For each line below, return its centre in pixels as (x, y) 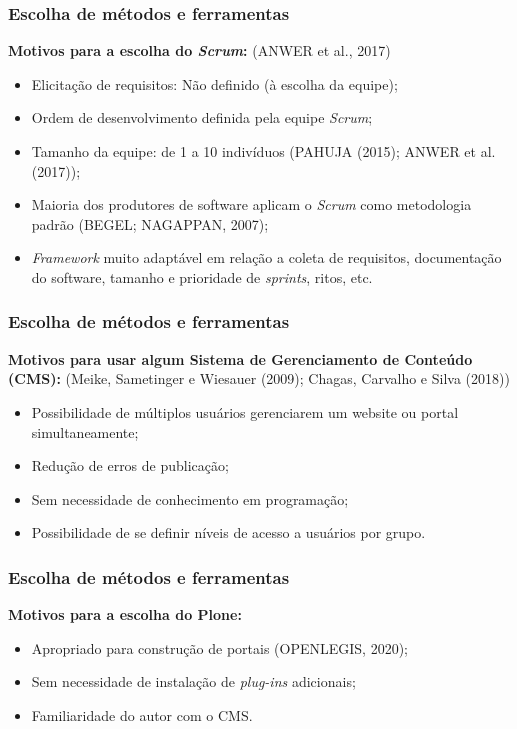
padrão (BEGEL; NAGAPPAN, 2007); (150, 223)
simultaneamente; (85, 431)
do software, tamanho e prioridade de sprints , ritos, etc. (202, 276)
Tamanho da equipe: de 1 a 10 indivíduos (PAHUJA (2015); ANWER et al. (263, 151)
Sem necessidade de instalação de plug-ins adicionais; (193, 681)
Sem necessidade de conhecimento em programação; (190, 498)
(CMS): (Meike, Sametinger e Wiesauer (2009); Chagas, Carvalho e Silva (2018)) (259, 378)
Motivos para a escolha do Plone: (125, 614)
